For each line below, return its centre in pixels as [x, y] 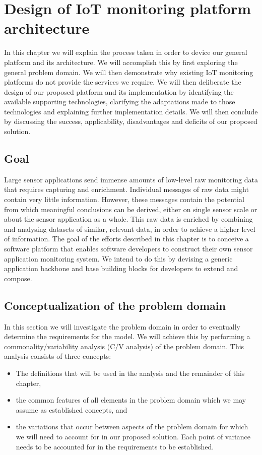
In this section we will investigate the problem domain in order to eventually [122, 326]
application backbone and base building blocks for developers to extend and [121, 268]
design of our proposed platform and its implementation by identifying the [119, 91]
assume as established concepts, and [72, 409]
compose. [18, 278]
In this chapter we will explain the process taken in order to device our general [126, 52]
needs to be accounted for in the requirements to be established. [115, 446]
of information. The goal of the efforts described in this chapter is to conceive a [126, 239]
